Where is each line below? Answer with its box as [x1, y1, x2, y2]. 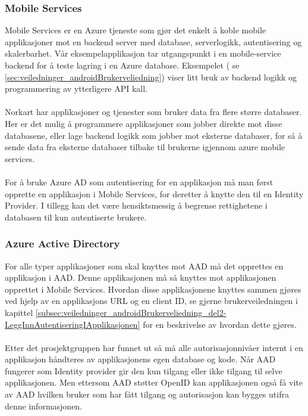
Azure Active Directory [5, 236, 120, 251]
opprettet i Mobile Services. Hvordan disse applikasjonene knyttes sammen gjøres [5, 282, 301, 295]
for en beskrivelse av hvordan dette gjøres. [143, 318, 297, 330]
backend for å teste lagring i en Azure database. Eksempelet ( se [5, 59, 240, 71]
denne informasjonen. [5, 399, 83, 412]
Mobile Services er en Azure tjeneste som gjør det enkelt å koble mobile [5, 24, 266, 36]
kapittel [5, 306, 33, 318]
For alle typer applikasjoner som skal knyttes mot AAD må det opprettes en [5, 259, 284, 272]
